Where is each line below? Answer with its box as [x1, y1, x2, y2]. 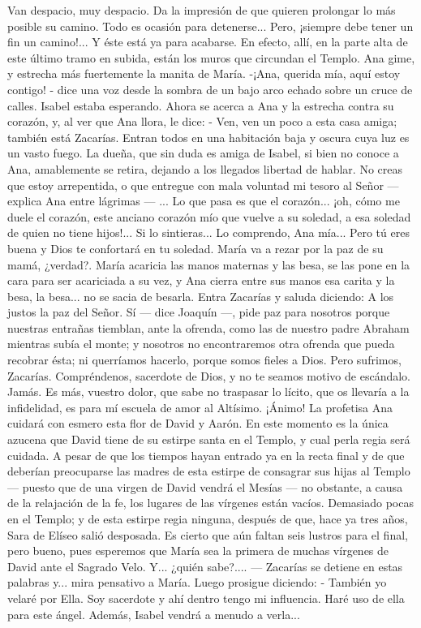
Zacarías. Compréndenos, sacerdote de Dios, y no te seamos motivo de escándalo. [7, 367, 410, 384]
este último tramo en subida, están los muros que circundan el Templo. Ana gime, [7, 49, 415, 66]
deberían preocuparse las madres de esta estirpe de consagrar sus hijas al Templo [7, 462, 410, 480]
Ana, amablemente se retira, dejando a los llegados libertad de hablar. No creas [7, 160, 402, 177]
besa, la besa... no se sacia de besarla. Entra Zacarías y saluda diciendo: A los [7, 287, 394, 304]
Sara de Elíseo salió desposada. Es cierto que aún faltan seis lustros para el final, [7, 526, 408, 543]
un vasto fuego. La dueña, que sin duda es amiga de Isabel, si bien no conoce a [7, 144, 399, 161]
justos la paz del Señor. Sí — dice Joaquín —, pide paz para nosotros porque [7, 303, 390, 320]
